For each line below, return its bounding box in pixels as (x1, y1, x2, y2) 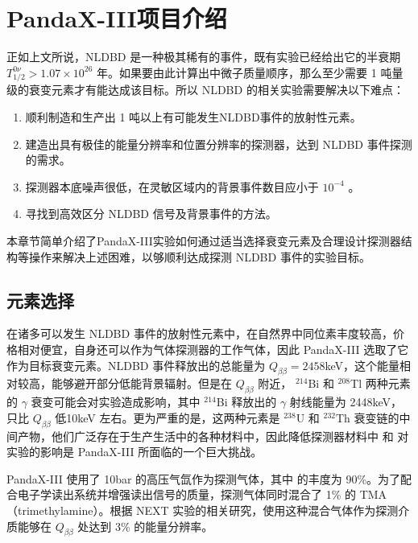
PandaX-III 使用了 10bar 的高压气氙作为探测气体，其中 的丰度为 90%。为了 (6, 470, 401, 487)
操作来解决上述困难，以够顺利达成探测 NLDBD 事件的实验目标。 (28, 248, 370, 265)
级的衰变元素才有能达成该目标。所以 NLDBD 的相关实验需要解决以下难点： (6, 81, 404, 98)
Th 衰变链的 (335, 409, 399, 426)
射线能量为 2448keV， (289, 393, 403, 410)
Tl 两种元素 (350, 375, 411, 392)
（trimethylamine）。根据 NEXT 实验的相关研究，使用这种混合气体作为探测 (6, 501, 399, 518)
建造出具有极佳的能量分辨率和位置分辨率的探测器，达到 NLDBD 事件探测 (25, 135, 412, 152)
